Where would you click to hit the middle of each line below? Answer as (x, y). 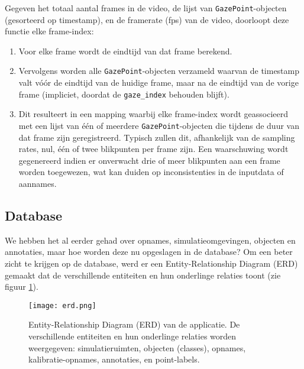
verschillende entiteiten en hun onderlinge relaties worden (132, 336)
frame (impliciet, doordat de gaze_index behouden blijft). (124, 94)
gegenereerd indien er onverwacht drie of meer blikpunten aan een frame (149, 160)
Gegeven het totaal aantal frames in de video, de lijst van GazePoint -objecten (146, 8)
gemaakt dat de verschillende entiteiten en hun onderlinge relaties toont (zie (143, 275)
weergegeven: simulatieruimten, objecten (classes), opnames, (137, 347)
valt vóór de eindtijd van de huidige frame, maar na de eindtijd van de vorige (159, 82)
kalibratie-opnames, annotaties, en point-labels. (114, 359)
